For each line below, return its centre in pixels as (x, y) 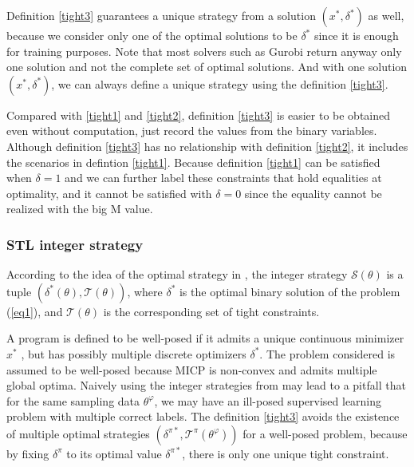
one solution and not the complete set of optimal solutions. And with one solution (207, 67)
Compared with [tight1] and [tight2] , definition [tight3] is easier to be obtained (199, 115)
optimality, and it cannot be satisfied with (109, 193)
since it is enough (356, 35)
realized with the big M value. (80, 209)
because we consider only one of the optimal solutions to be (152, 35)
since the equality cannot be (313, 193)
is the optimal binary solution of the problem (290, 291)
